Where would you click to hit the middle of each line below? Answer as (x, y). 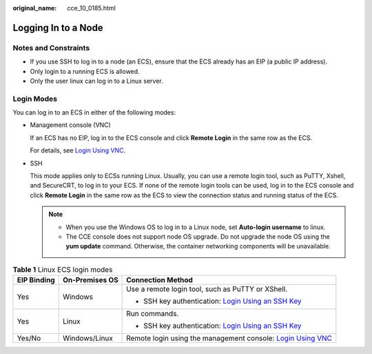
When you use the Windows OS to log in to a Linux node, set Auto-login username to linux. (196, 227)
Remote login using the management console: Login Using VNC (229, 338)
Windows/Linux (88, 338)
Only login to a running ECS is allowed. (85, 71)
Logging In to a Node (58, 28)
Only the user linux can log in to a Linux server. (96, 81)
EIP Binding (36, 280)
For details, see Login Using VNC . (78, 150)
